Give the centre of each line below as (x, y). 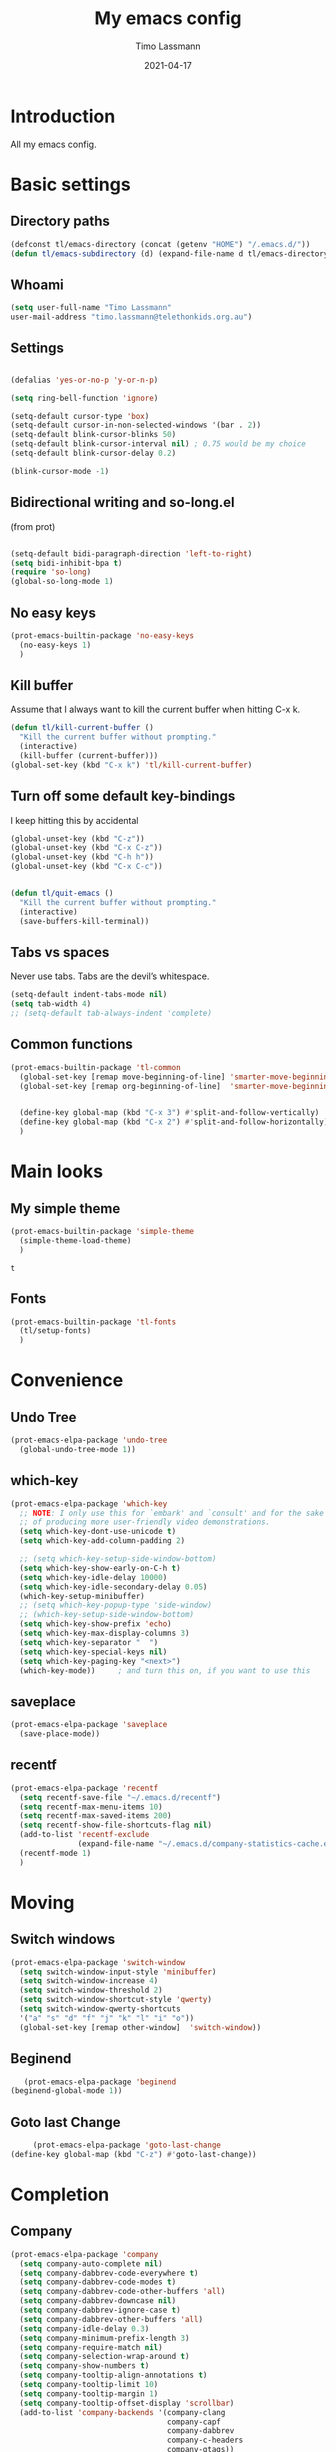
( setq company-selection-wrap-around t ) (104, 2357)
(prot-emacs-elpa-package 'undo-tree (89, 1440)
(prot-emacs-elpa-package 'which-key (89, 1503)
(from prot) (33, 526)
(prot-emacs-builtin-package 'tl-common (96, 1067)
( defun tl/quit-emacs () (62, 893)
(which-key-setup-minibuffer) (82, 1596)
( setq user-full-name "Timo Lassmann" (91, 308)
